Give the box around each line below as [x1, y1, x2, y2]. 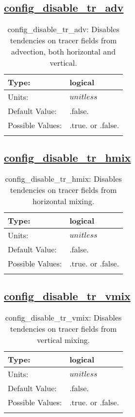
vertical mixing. [37, 334, 90, 345]
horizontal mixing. [32, 195, 95, 207]
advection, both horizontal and [11, 46, 116, 57]
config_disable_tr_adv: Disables [7, 23, 119, 35]
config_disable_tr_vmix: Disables [5, 311, 122, 323]
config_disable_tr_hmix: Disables [5, 173, 122, 185]
